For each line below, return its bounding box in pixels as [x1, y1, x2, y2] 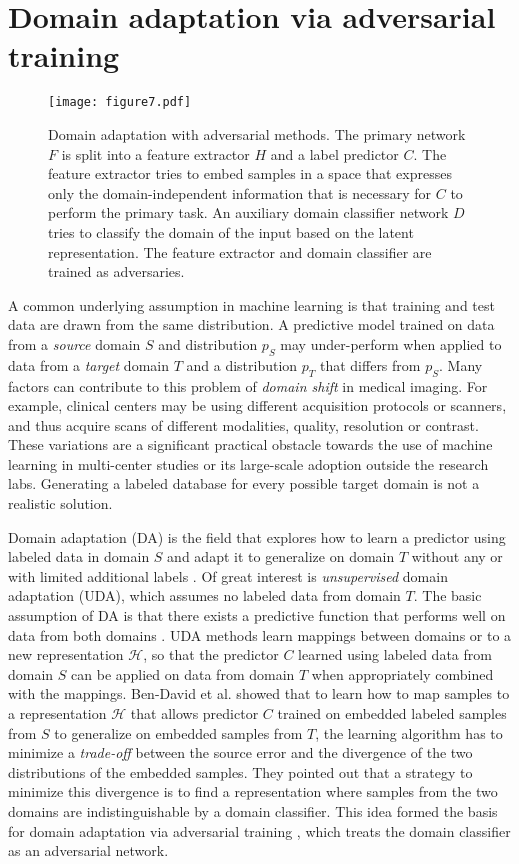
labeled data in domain [8, 546, 150, 567]
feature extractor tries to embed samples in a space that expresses [48, 163, 452, 184]
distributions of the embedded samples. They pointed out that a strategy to [8, 761, 473, 782]
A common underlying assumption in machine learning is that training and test [8, 294, 495, 315]
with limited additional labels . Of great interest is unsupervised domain [8, 565, 448, 586]
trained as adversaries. [48, 261, 185, 282]
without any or [411, 546, 503, 567]
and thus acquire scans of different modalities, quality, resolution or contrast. [8, 414, 479, 435]
